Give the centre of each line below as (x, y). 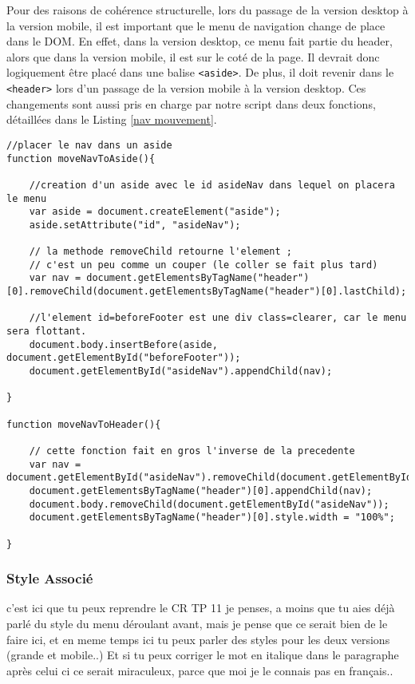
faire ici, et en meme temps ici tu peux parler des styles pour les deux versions (198, 639)
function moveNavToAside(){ (81, 158)
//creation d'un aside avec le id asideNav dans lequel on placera (212, 185)
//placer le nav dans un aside (89, 145)
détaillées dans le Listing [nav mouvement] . (112, 119)
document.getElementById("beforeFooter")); (124, 358)
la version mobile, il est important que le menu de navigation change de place (196, 25)
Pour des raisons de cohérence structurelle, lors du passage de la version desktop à (207, 10)
